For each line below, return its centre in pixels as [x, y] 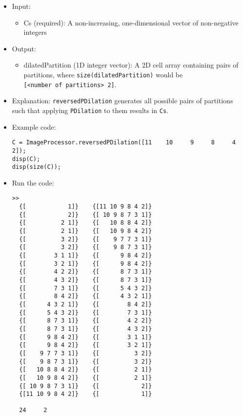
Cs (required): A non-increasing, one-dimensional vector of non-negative [131, 22]
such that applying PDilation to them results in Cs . [90, 110]
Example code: [34, 127]
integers [35, 32]
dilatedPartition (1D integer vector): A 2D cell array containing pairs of [131, 65]
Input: [21, 6]
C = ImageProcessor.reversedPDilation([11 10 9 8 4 [124, 143]
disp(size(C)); [37, 167]
